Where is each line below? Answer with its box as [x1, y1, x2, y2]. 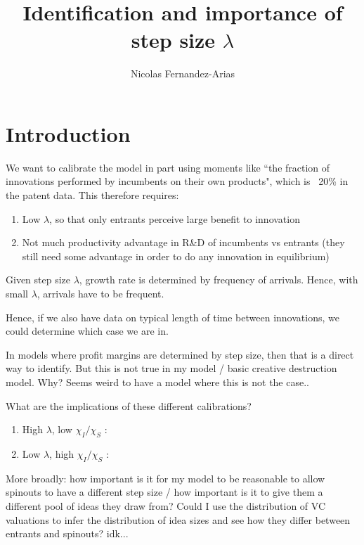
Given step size [6, 272, 71, 287]
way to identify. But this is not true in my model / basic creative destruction [6, 361, 337, 376]
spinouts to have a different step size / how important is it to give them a [6, 485, 323, 499]
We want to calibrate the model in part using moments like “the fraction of [6, 160, 330, 174]
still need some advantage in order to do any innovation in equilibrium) [22, 248, 330, 263]
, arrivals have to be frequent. [37, 286, 164, 300]
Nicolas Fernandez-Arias [130, 66, 235, 81]
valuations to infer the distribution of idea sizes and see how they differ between [6, 512, 351, 527]
